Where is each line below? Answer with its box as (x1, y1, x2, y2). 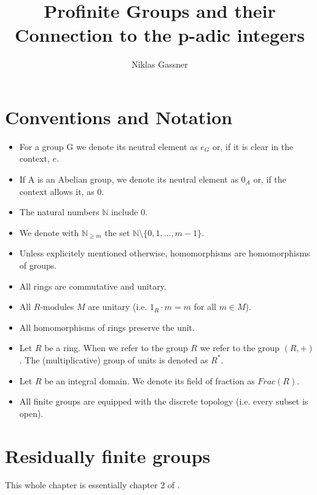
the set (104, 226, 130, 239)
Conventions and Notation (5, 104, 233, 129)
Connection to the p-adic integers (15, 22, 305, 47)
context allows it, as (19, 184, 95, 197)
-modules (40, 300, 74, 313)
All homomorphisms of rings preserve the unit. (19, 320, 195, 333)
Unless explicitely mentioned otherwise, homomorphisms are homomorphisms (19, 247, 310, 259)
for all (194, 300, 216, 313)
